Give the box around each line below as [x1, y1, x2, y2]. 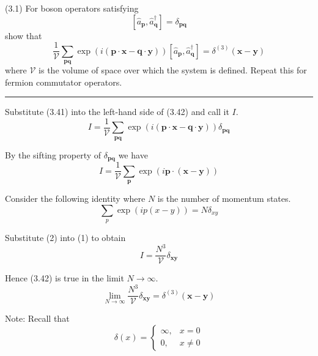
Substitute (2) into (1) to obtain [5, 231, 126, 243]
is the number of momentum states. [157, 192, 291, 204]
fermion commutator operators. [5, 75, 122, 88]
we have [118, 148, 148, 161]
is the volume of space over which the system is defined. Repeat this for [39, 64, 307, 76]
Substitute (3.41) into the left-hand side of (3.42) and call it [5, 105, 229, 118]
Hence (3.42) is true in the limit [5, 272, 124, 284]
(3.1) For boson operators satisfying [5, 2, 139, 14]
